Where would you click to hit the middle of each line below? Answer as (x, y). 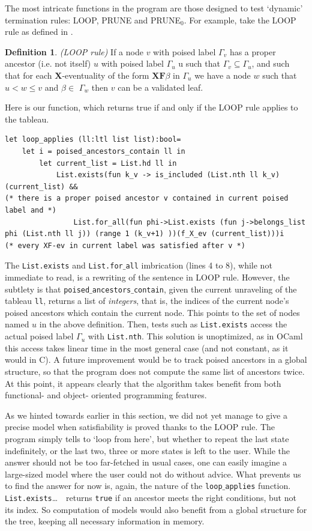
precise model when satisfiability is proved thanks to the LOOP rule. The (140, 427)
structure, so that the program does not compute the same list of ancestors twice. (155, 371)
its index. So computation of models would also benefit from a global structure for (156, 509)
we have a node (223, 75)
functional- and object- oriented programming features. (106, 395)
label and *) (31, 210)
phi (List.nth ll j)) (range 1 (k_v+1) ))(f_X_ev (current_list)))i (145, 234)
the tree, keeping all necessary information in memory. (105, 521)
